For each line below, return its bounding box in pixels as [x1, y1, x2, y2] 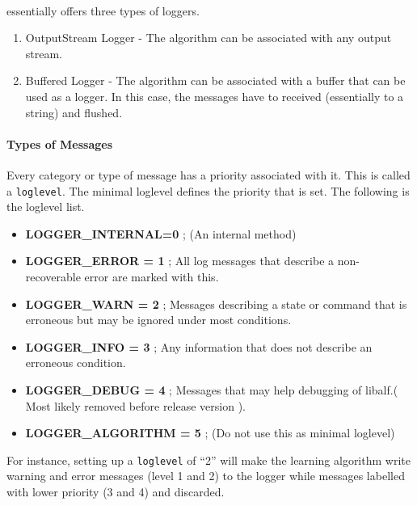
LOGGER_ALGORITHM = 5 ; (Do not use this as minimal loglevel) [25, 424, 395, 441]
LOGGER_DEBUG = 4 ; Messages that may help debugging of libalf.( [25, 381, 398, 398]
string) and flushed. [25, 103, 123, 120]
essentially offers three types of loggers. [6, 2, 200, 19]
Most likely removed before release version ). [25, 397, 246, 414]
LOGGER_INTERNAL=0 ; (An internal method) [25, 225, 297, 242]
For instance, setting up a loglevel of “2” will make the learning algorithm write [6, 451, 411, 468]
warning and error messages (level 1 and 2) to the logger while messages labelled [6, 467, 405, 484]
